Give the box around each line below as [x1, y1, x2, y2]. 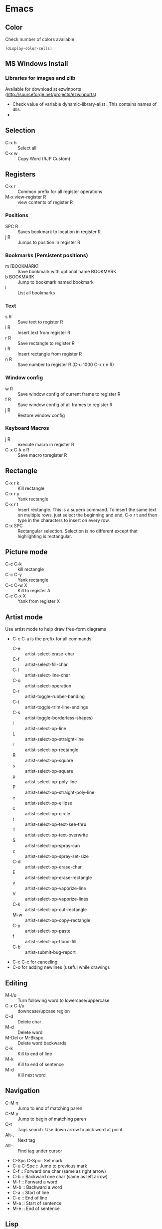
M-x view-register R [5, 194, 46, 200]
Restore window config [17, 412, 65, 418]
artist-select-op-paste [24, 928, 71, 934]
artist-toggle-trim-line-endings [24, 704, 88, 710]
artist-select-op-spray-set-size [24, 853, 89, 859]
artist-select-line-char [24, 672, 71, 678]
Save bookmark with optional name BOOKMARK [17, 268, 117, 274]
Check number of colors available [5, 36, 75, 42]
